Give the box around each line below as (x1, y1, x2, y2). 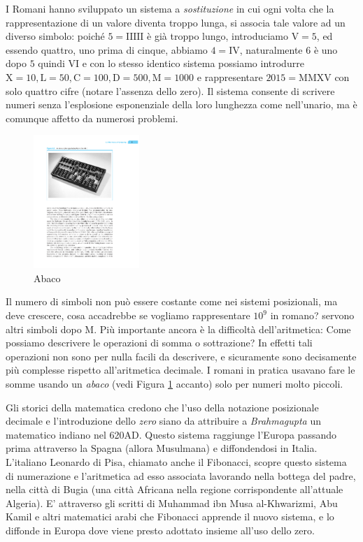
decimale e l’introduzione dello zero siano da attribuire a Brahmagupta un (6, 413, 321, 428)
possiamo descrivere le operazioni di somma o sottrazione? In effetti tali (6, 335, 313, 350)
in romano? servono (270, 308, 355, 323)
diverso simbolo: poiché (6, 29, 105, 43)
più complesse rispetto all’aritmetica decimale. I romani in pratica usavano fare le (6, 362, 355, 377)
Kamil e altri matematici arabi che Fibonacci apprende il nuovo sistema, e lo (6, 509, 334, 524)
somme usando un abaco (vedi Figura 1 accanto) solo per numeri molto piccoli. (6, 376, 343, 391)
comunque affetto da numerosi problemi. (6, 110, 178, 125)
